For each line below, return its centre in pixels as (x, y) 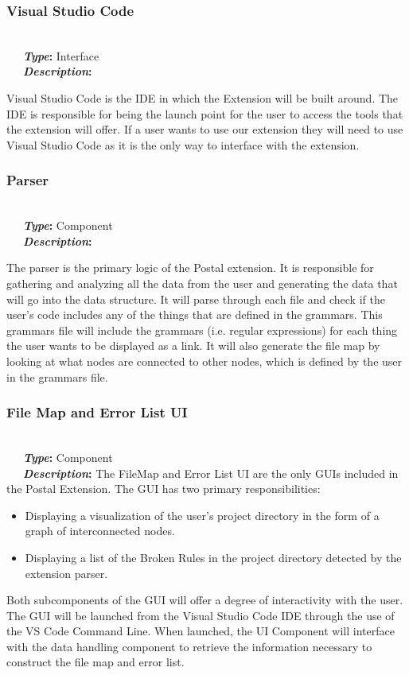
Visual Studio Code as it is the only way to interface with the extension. (183, 144)
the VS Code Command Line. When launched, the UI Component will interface (201, 631)
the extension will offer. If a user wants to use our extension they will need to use (205, 129)
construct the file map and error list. (95, 662)
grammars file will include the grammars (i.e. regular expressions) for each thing (202, 330)
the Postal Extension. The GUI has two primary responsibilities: (164, 489)
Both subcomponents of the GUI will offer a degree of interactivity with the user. (205, 600)
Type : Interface (61, 55)
